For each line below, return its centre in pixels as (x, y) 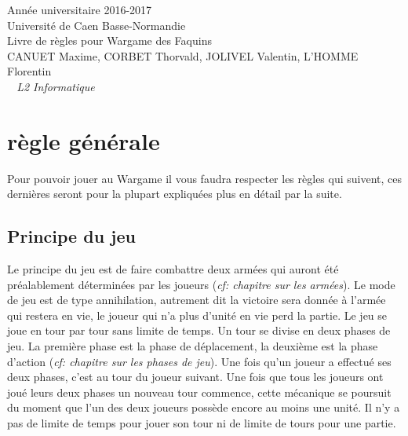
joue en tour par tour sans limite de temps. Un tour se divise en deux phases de (199, 330)
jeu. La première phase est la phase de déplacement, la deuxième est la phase (193, 346)
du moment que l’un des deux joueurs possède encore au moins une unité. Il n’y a (204, 407)
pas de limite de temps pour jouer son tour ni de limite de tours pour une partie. (202, 423)
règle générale (84, 140)
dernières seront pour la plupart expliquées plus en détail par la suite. (175, 194)
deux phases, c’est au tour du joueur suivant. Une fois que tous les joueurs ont (195, 377)
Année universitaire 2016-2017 (80, 9)
